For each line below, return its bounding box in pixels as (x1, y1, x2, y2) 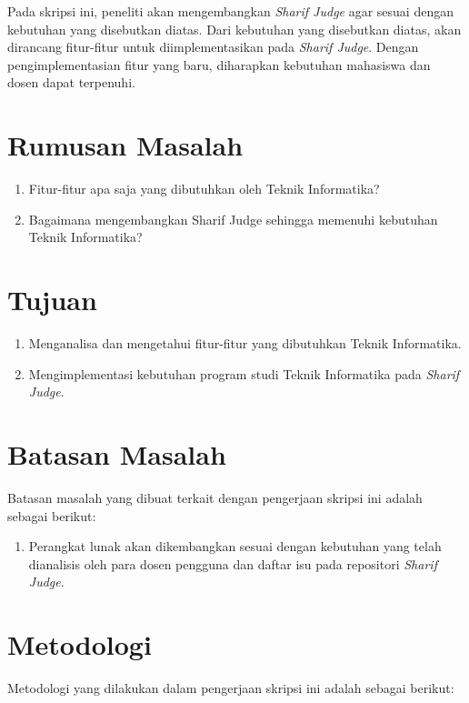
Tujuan (7, 281, 97, 318)
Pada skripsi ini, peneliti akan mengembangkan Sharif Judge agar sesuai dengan (7, 2, 454, 20)
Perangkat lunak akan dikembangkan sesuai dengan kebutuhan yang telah (28, 537, 442, 556)
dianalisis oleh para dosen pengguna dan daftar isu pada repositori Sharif (28, 554, 437, 573)
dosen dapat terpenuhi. (7, 73, 135, 92)
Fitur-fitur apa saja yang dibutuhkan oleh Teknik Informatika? (28, 179, 380, 198)
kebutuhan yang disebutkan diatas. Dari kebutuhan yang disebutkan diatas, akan (7, 19, 462, 38)
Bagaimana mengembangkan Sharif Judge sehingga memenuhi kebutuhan (28, 209, 438, 228)
